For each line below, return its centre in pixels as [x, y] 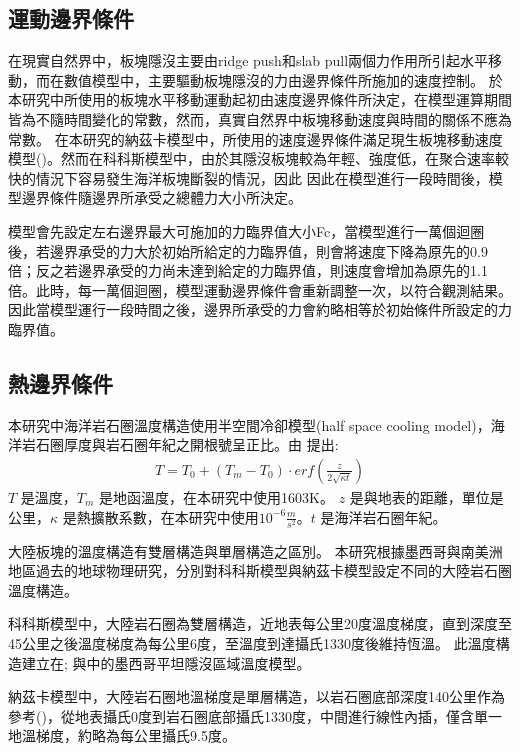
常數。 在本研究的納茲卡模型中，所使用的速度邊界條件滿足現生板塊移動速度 [255, 138]
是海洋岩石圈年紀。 [383, 516]
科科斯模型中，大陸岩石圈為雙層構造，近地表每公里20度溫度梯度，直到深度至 [260, 623]
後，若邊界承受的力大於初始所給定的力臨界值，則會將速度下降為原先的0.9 [248, 250]
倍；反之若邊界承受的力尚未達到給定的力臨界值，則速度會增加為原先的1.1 [248, 270]
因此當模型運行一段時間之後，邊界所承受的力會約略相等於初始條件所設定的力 [260, 309]
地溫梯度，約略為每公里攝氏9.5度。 [122, 735]
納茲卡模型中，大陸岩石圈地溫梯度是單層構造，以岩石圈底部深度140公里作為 [256, 696]
